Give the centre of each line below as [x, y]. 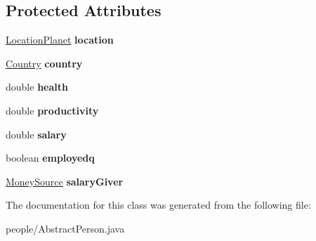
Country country [44, 63]
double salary [36, 134]
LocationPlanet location [60, 40]
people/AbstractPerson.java [65, 228]
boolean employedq [50, 158]
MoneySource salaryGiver [65, 181]
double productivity [52, 110]
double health [37, 87]
